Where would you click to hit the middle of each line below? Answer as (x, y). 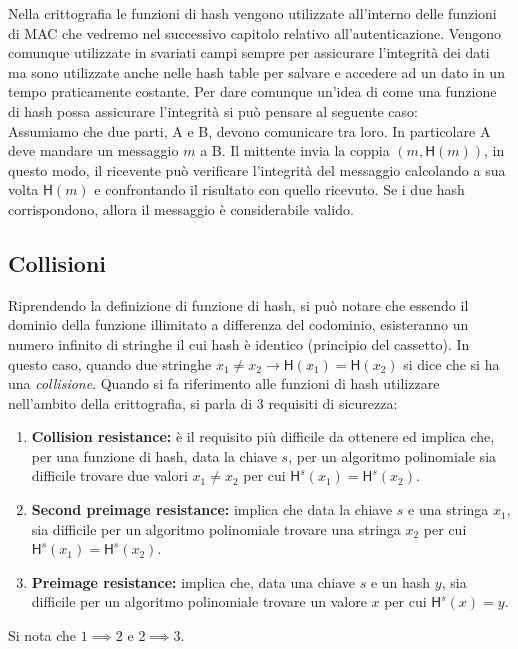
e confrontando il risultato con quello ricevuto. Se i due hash (279, 189)
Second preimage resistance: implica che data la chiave (212, 509)
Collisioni (57, 262)
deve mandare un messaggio (93, 150)
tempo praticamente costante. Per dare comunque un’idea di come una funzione (252, 91)
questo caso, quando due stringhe (110, 363)
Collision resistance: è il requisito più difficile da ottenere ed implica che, (263, 436)
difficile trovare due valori (109, 475)
